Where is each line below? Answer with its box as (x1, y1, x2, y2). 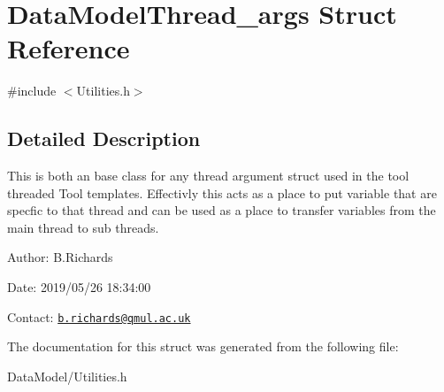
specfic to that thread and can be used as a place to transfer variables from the (7, 201, 436, 219)
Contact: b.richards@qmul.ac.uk (7, 307, 191, 326)
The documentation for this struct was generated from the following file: (7, 337, 399, 356)
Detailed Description (7, 125, 201, 152)
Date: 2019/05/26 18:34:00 (7, 278, 151, 296)
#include (7, 81, 57, 100)
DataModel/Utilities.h (7, 366, 127, 385)
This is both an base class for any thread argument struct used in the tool (7, 166, 410, 185)
